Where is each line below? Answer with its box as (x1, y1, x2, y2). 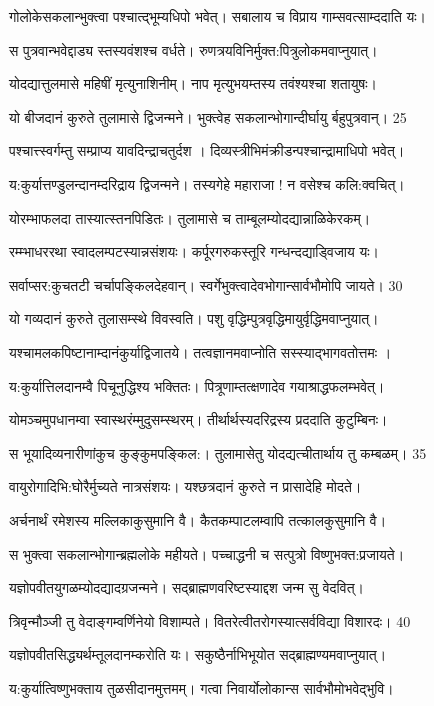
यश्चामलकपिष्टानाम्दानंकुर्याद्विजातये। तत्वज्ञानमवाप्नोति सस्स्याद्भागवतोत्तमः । (9, 341, 392, 362)
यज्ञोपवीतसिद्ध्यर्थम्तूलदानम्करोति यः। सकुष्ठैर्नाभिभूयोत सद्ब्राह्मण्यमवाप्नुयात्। (9, 644, 387, 665)
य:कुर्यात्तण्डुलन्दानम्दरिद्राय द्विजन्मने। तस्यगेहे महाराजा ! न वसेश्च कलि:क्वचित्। (9, 173, 405, 194)
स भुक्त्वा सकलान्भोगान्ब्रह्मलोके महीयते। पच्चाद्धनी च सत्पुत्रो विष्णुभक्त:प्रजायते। (9, 543, 405, 564)
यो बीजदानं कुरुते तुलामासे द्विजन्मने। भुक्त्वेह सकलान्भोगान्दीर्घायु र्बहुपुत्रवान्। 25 (9, 106, 407, 127)
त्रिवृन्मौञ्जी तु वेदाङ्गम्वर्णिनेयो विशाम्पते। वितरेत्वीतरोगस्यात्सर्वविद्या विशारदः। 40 (9, 610, 411, 631)
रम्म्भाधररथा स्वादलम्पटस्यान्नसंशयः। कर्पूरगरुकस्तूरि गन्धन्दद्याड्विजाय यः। (9, 241, 379, 262)
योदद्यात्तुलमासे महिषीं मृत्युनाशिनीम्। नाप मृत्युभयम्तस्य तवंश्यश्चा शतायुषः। (9, 73, 378, 94)
